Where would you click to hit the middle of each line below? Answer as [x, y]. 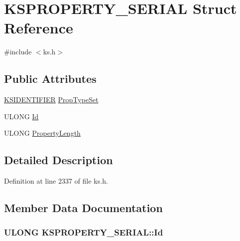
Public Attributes [50, 79]
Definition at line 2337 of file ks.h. [56, 181]
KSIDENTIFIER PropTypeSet [51, 100]
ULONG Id [21, 116]
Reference [39, 28]
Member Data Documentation [84, 208]
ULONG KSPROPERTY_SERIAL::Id [84, 232]
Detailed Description [59, 160]
